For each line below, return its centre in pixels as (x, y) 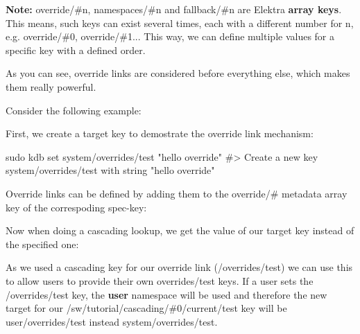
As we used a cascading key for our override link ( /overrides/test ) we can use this (179, 267)
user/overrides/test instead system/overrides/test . (112, 321)
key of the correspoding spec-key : (76, 207)
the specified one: (42, 244)
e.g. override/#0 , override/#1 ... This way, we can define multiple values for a (170, 36)
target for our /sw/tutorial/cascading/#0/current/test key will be (146, 308)
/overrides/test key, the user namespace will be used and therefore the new (166, 294)
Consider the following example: (74, 110)
